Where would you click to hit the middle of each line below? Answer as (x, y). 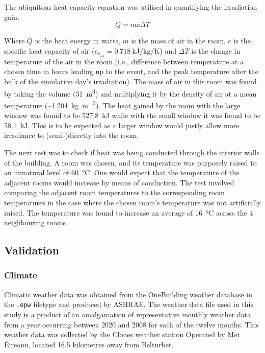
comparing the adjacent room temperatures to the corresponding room (114, 192)
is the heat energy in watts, (77, 41)
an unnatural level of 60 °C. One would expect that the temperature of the (122, 172)
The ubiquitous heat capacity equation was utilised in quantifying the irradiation (131, 7)
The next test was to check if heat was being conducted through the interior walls (132, 152)
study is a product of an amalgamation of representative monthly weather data (128, 314)
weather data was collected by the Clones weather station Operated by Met (122, 334)
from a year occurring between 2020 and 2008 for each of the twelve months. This (132, 324)
